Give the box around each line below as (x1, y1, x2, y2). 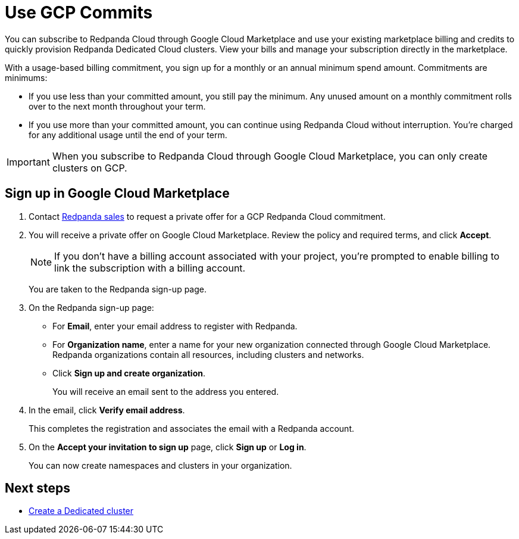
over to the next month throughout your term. (29, 101, 206, 111)
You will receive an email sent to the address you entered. (52, 386, 279, 397)
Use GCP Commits (5, 2, 153, 23)
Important (7, 155, 50, 168)
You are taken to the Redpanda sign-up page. (29, 283, 207, 294)
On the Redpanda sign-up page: (29, 302, 154, 313)
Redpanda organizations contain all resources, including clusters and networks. (52, 349, 364, 360)
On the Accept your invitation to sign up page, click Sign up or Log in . (29, 441, 307, 452)
